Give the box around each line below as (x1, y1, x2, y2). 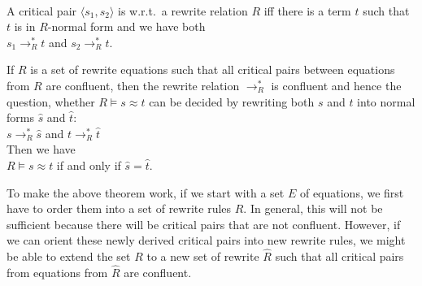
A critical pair (7, 2, 77, 19)
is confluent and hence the (271, 76, 402, 93)
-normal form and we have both (47, 18, 206, 35)
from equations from (7, 263, 108, 280)
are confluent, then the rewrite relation (46, 76, 240, 93)
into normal (357, 93, 415, 110)
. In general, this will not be (243, 200, 383, 217)
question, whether (7, 93, 95, 110)
